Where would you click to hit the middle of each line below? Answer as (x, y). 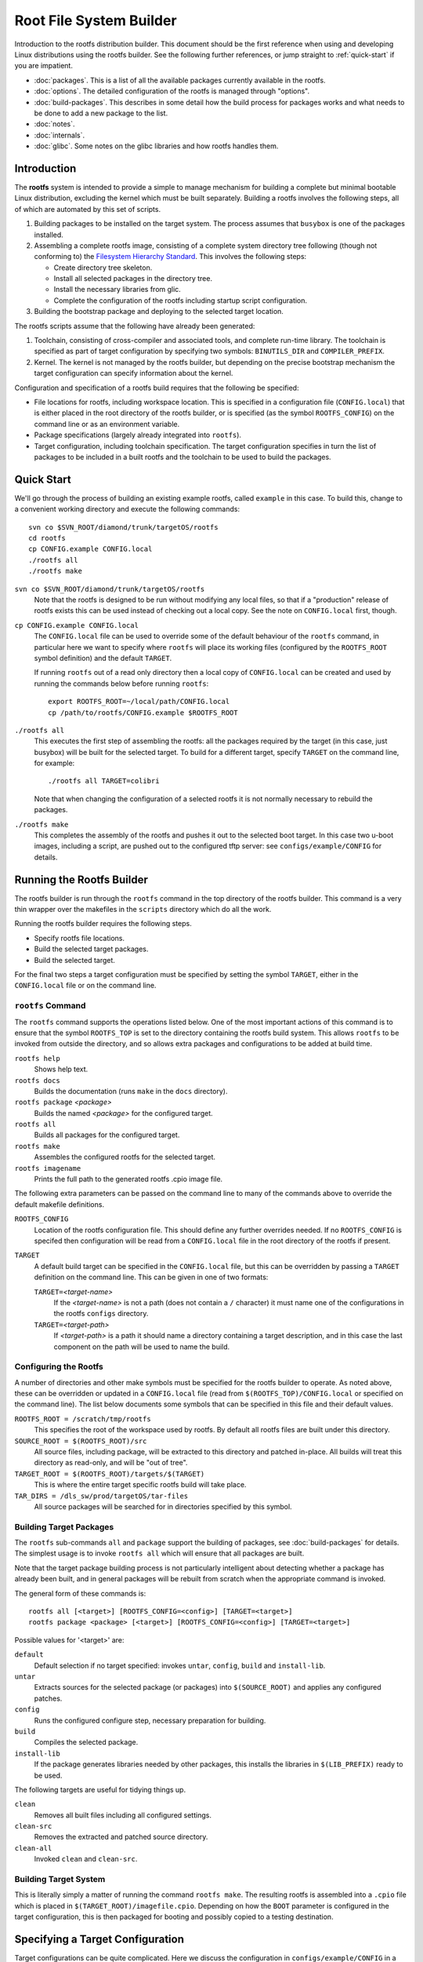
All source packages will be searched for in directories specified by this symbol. (163, 1506)
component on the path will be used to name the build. (142, 1347)
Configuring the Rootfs (59, 1367)
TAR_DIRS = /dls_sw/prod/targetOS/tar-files (101, 1496)
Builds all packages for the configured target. (107, 1135)
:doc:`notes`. (54, 124)
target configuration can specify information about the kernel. (134, 374)
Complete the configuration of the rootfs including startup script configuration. (181, 300)
